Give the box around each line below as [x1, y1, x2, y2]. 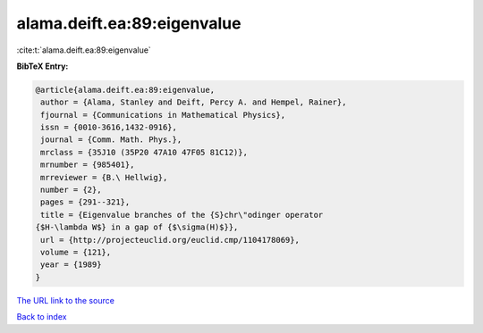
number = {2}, [40, 185, 102, 196]
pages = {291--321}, [40, 197, 131, 207]
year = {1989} [40, 260, 102, 270]
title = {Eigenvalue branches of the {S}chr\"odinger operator [40, 210, 324, 220]
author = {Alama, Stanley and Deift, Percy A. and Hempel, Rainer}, [40, 97, 347, 107]
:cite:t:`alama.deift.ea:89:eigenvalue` [16, 45, 151, 55]
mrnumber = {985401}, [40, 160, 135, 170]
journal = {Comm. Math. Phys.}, [40, 135, 182, 145]
